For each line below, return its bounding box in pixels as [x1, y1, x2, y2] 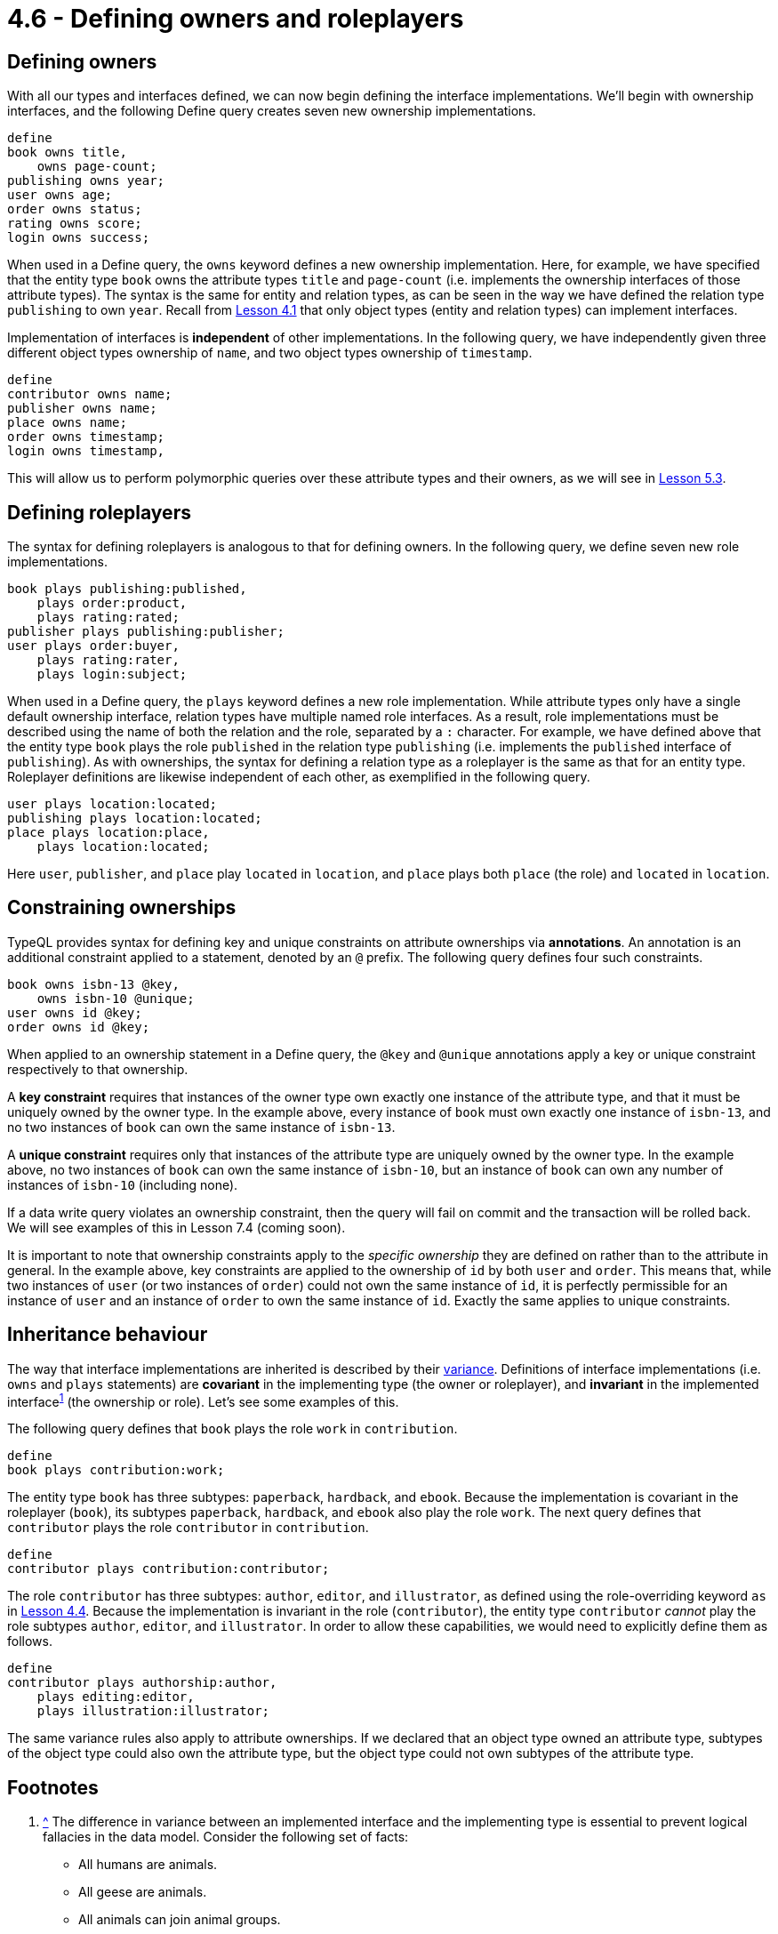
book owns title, [7, 145, 127, 160]
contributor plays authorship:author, [7, 1675, 277, 1690]
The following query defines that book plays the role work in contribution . [7, 1421, 458, 1437]
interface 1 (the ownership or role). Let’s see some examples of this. [7, 1391, 399, 1409]
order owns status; [7, 202, 142, 217]
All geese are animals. [78, 1884, 207, 1900]
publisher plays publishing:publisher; [7, 624, 285, 639]
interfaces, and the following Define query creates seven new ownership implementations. [7, 103, 536, 119]
